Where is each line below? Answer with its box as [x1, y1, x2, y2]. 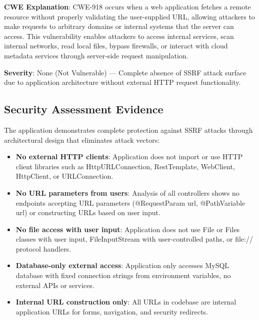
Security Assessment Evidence [4, 101, 163, 117]
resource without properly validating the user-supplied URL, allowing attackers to [4, 11, 255, 21]
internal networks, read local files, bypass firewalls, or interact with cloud [4, 40, 228, 51]
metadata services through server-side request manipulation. [4, 50, 188, 60]
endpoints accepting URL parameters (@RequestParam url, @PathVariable [15, 197, 245, 208]
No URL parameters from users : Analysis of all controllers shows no [15, 187, 239, 198]
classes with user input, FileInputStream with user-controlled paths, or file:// [15, 234, 253, 244]
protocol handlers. [15, 243, 71, 254]
